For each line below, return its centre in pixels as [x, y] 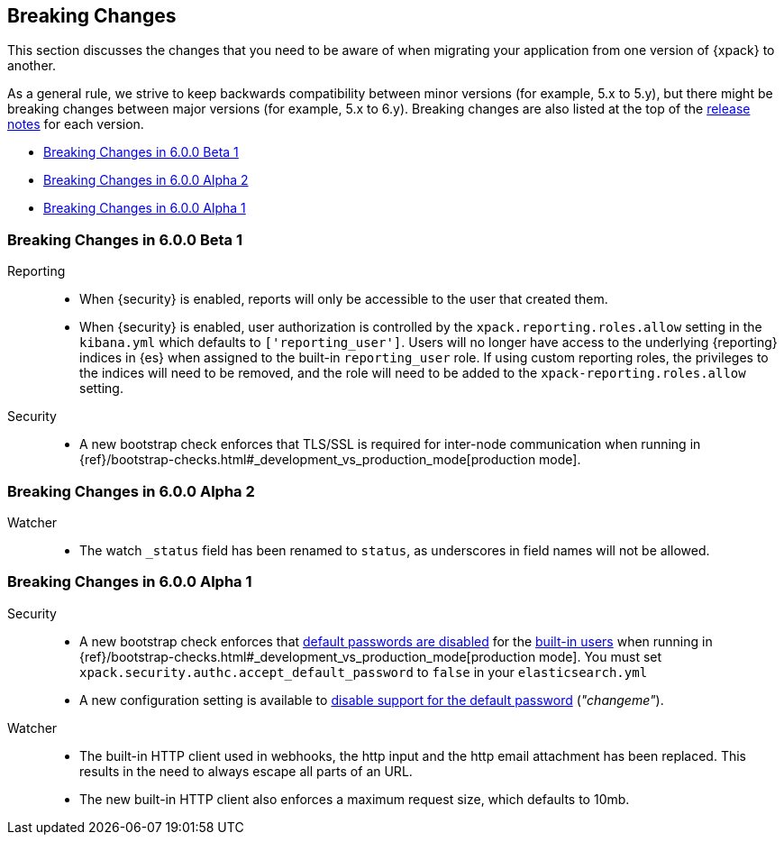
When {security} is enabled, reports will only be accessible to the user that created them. [344, 299]
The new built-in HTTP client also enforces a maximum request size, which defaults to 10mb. [355, 799]
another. [32, 66]
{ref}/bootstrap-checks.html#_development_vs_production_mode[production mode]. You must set [371, 656]
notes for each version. [76, 124]
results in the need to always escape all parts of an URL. [246, 771]
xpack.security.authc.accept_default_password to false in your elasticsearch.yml [364, 672]
